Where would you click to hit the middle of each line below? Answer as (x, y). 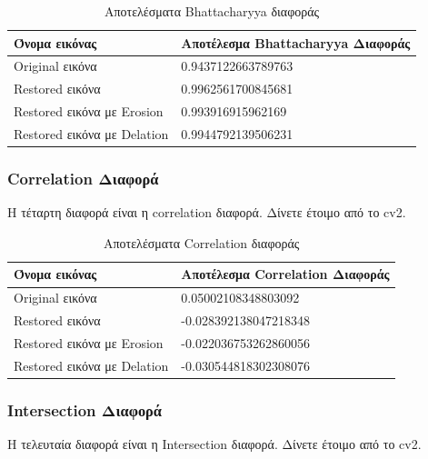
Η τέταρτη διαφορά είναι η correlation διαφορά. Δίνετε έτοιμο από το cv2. (207, 212)
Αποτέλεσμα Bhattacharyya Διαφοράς (296, 42)
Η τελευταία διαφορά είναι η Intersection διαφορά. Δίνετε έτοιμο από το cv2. (214, 444)
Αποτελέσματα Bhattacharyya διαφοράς (212, 11)
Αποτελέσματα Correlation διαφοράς (202, 242)
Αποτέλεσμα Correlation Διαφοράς (285, 274)
